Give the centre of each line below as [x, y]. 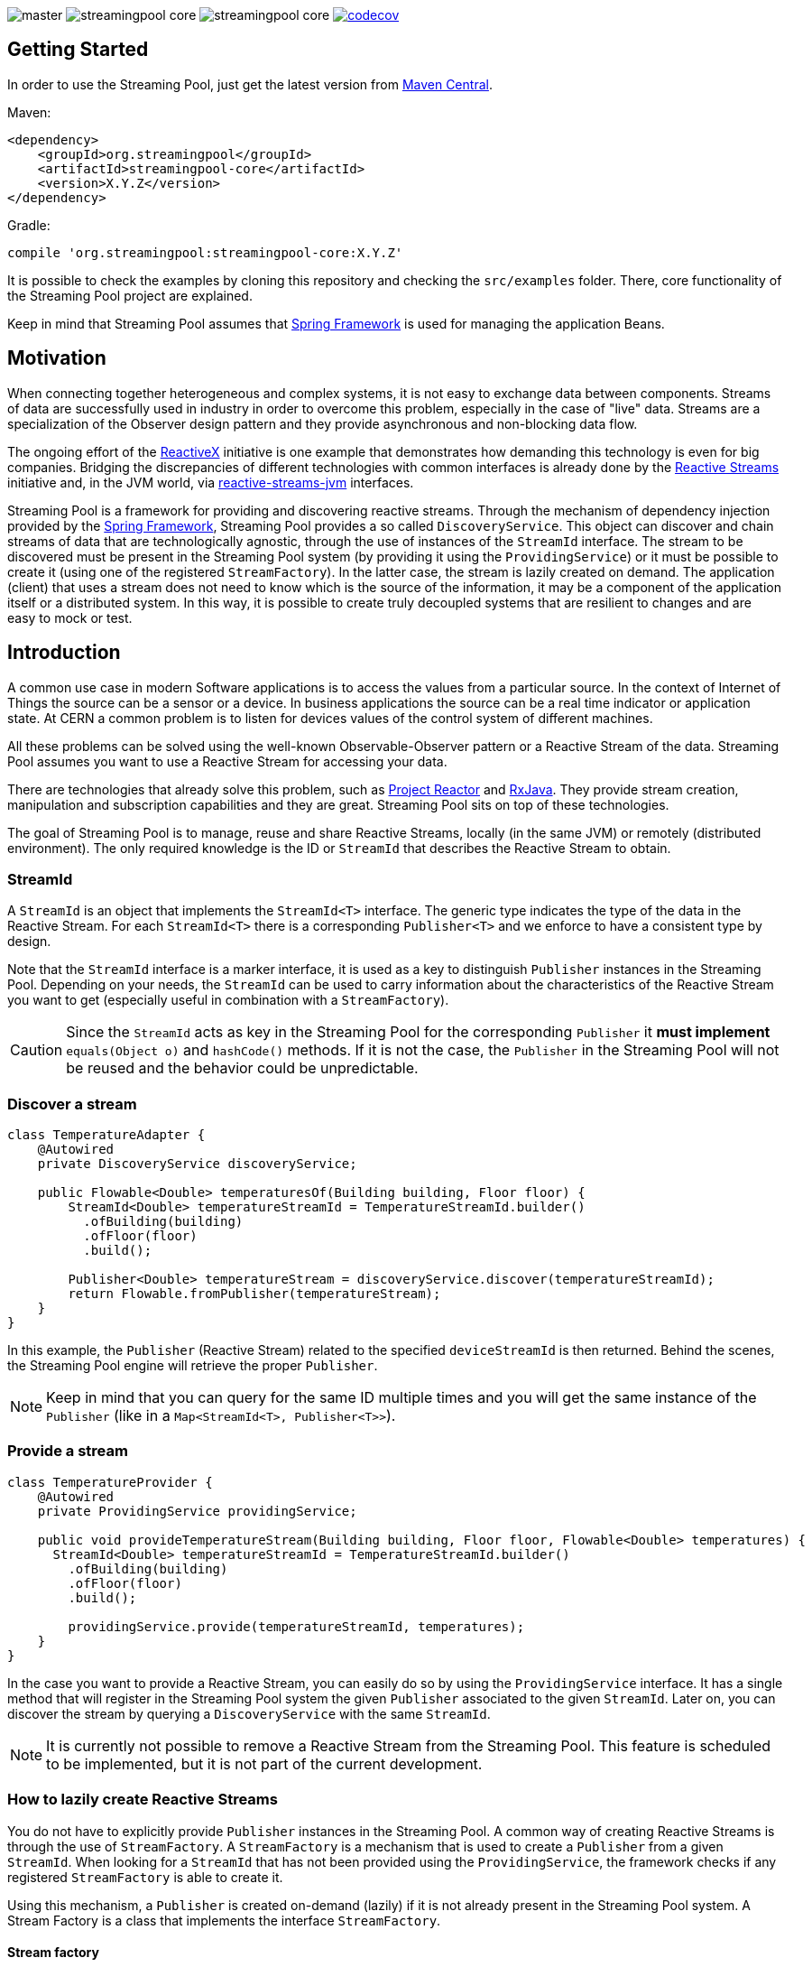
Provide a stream [68, 1451]
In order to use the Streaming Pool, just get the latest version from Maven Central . [250, 84]
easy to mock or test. [70, 617]
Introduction [64, 653]
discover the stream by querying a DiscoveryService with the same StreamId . [249, 1713]
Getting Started [78, 50]
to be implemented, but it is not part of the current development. [264, 1763]
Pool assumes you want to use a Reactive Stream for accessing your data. [227, 761]
